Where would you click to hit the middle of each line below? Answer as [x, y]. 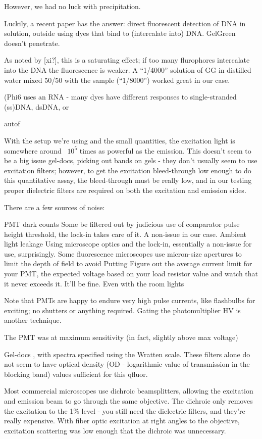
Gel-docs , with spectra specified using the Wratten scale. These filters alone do [127, 354]
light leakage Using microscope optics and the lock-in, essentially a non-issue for [128, 244]
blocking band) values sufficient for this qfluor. [76, 374]
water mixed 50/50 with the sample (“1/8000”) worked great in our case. [117, 80]
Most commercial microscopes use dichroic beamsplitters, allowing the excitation [129, 391]
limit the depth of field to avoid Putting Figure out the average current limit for [128, 263]
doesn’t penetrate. [32, 43]
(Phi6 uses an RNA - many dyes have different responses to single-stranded [120, 97]
